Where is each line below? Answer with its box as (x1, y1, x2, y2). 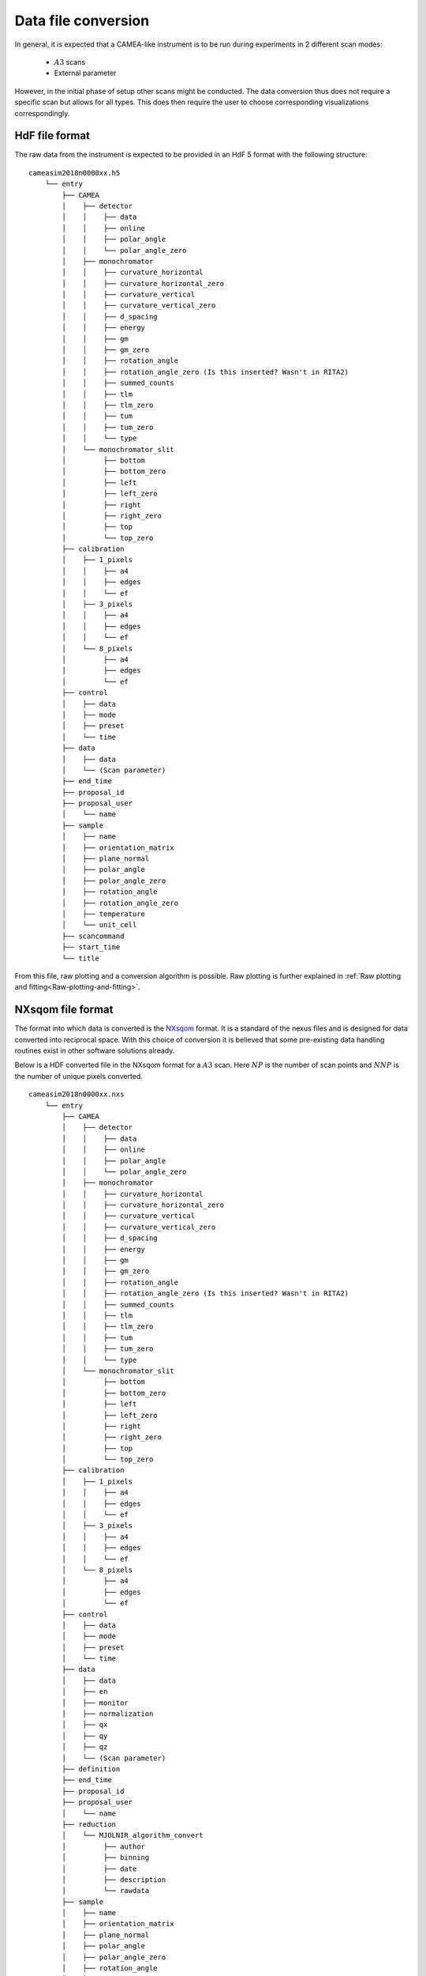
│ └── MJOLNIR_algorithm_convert (62, 1831, 204, 1840)
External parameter (54, 68, 117, 78)
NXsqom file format (14, 1003, 114, 1016)
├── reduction (62, 1820, 117, 1829)
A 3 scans (54, 57, 86, 66)
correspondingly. (14, 108, 70, 118)
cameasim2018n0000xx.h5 (28, 168, 121, 177)
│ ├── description (62, 1875, 166, 1884)
